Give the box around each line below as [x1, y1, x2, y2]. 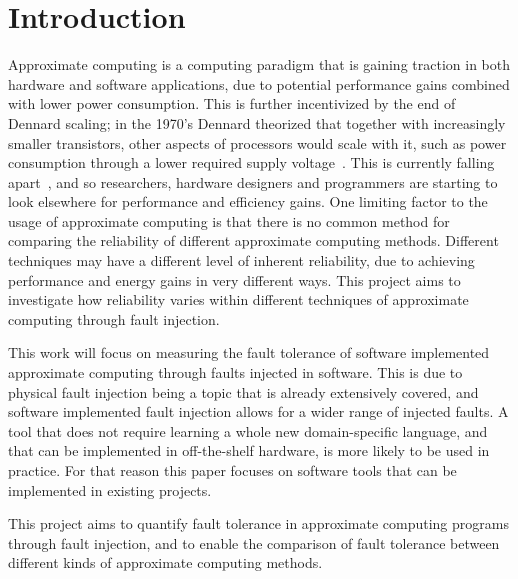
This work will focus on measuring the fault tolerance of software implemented [8, 342, 490, 363]
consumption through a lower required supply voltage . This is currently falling [8, 152, 495, 173]
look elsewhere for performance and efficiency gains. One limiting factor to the [8, 191, 488, 212]
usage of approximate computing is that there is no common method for [8, 210, 450, 231]
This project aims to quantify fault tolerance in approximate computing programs [8, 513, 509, 534]
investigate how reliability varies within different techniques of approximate [8, 289, 469, 310]
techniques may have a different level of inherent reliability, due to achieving [8, 250, 475, 271]
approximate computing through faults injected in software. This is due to [8, 362, 463, 383]
